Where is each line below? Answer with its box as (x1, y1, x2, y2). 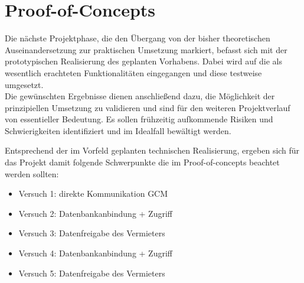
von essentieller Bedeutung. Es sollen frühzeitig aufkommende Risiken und (5, 113, 273, 125)
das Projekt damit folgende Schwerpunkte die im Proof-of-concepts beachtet (5, 156, 280, 168)
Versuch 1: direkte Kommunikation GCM (18, 187, 168, 200)
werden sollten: (5, 167, 59, 180)
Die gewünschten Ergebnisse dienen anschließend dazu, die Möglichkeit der (5, 90, 275, 102)
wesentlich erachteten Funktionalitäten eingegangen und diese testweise (5, 66, 262, 79)
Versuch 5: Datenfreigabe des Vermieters (18, 266, 165, 279)
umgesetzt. (5, 78, 44, 90)
